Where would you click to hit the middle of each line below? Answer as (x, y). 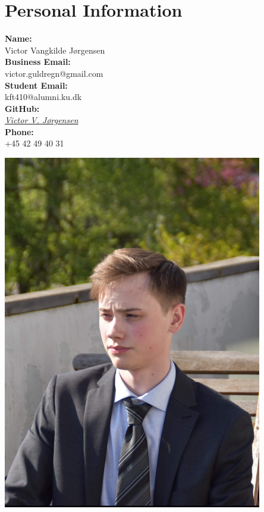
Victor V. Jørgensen (42, 120)
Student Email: (36, 85)
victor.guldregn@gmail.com (54, 73)
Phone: (19, 131)
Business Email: (38, 62)
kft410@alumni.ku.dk (43, 97)
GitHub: (22, 108)
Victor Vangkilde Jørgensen (55, 50)
